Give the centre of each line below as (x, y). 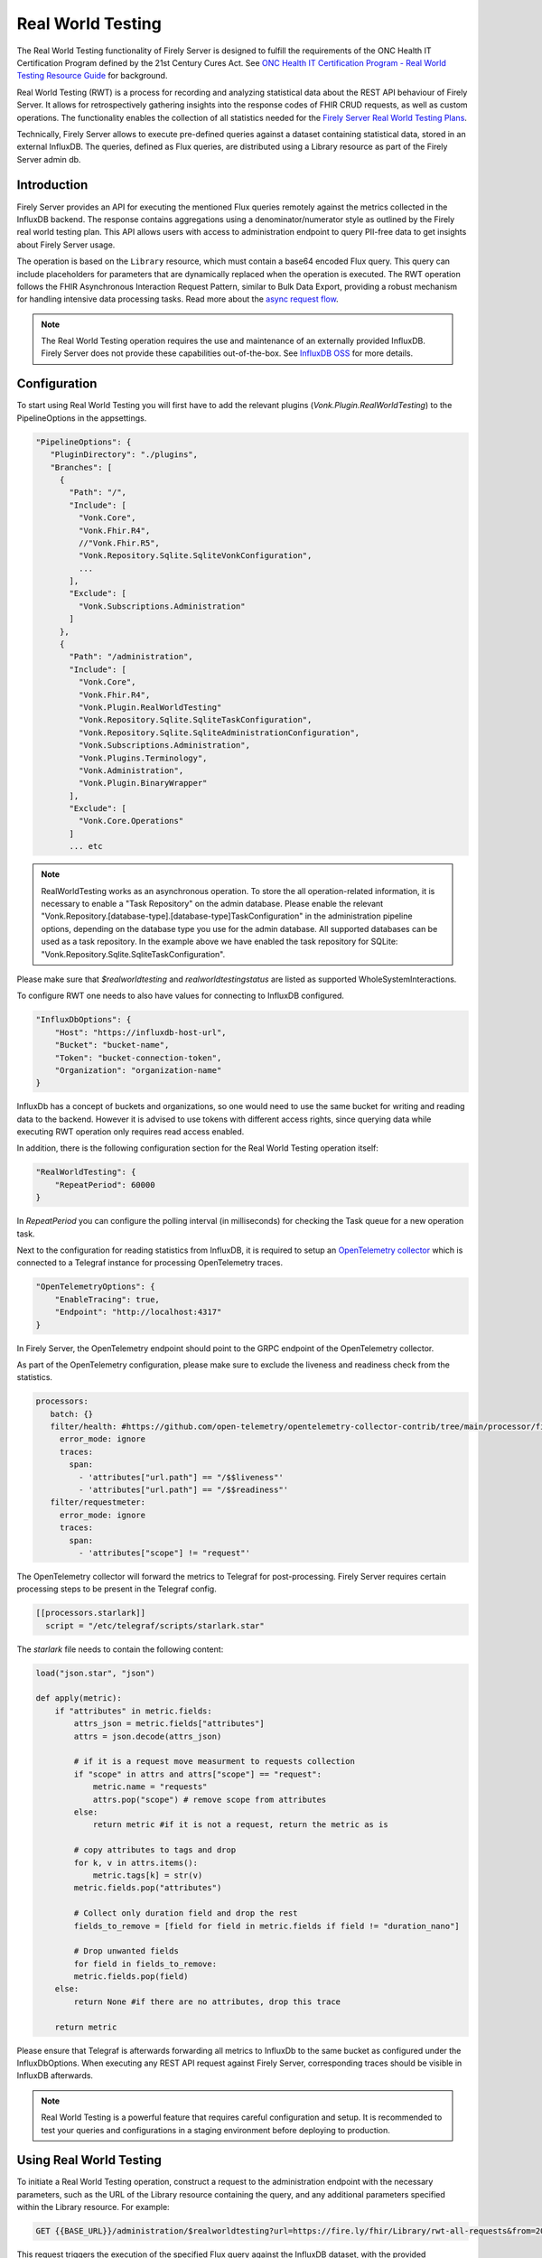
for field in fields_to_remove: (145, 1964)
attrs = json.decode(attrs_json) (148, 1736)
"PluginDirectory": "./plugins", (124, 455)
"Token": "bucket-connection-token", (138, 1058)
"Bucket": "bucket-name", (112, 1045)
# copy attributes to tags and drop (155, 1850)
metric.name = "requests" (150, 1787)
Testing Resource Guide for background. (92, 76)
